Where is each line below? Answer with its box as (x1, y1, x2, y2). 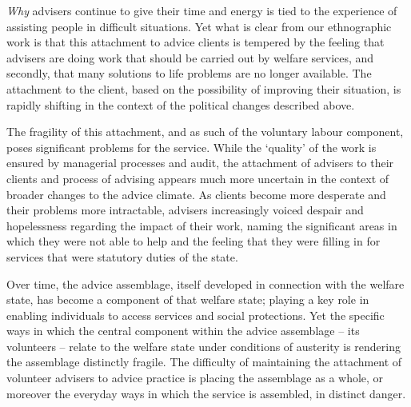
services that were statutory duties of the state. (6, 248, 238, 265)
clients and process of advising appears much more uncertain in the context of (6, 170, 389, 186)
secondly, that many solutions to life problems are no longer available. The (6, 65, 372, 82)
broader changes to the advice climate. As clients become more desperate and (6, 186, 386, 202)
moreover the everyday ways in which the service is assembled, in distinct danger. (6, 385, 406, 401)
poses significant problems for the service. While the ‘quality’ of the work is (6, 138, 377, 155)
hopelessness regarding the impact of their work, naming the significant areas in (6, 217, 397, 233)
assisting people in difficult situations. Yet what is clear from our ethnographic (6, 18, 392, 34)
